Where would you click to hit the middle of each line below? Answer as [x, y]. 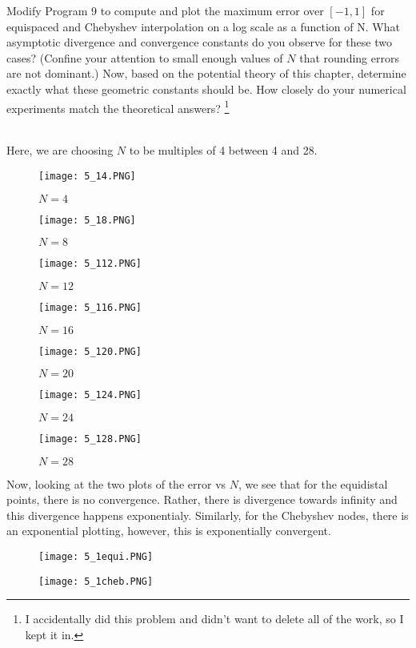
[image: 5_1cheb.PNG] [96, 581]
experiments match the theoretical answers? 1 [118, 107]
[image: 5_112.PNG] [90, 264]
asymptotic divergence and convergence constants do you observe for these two [199, 42]
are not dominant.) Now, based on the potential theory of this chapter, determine [206, 73]
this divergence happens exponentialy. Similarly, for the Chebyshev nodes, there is [208, 515]
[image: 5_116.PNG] [90, 307]
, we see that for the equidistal [313, 483]
